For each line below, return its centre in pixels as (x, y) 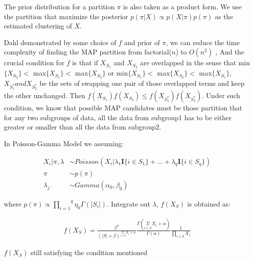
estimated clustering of (38, 26)
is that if (85, 63)
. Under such (221, 95)
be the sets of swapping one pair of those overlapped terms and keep (142, 83)
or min (118, 73)
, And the (230, 52)
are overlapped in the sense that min (195, 63)
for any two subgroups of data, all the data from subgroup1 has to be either (118, 117)
